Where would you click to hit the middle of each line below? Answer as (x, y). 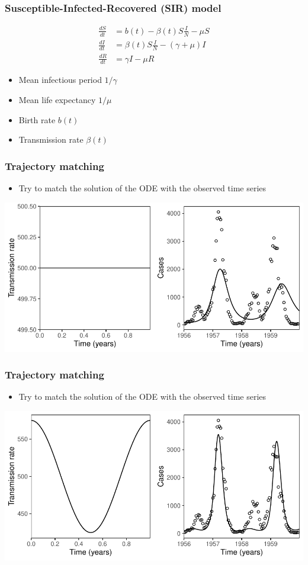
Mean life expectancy (57, 99)
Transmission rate (51, 139)
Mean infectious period (60, 80)
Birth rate (37, 119)
